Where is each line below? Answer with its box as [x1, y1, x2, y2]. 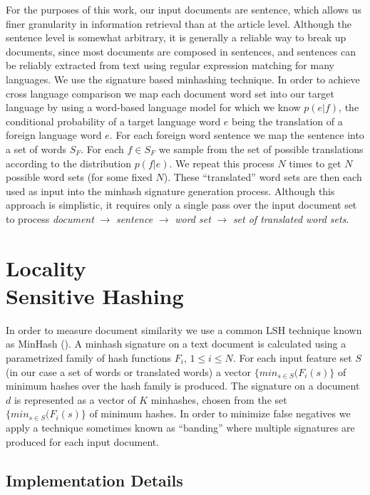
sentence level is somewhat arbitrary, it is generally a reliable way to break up [6, 30, 346, 45]
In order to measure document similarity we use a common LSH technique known [6, 322, 362, 337]
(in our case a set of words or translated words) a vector [6, 364, 251, 379]
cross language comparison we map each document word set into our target [6, 85, 334, 100]
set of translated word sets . [232, 211, 349, 226]
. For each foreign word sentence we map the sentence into [109, 127, 364, 142]
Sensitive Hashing [6, 281, 184, 310]
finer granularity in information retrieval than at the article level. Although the [6, 16, 351, 31]
